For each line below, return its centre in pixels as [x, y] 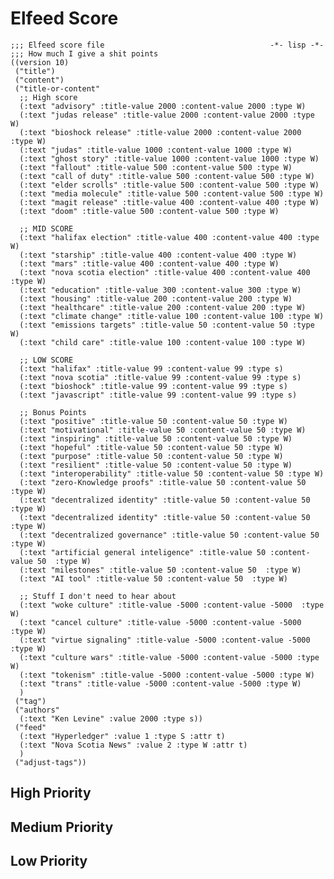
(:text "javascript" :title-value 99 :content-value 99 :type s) [158, 395]
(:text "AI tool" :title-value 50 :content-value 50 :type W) [153, 578]
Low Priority [49, 861]
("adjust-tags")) [50, 762]
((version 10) [40, 62]
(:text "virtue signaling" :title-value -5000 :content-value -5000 [165, 640]
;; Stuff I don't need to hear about [98, 596]
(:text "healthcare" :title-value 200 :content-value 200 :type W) [163, 307]
